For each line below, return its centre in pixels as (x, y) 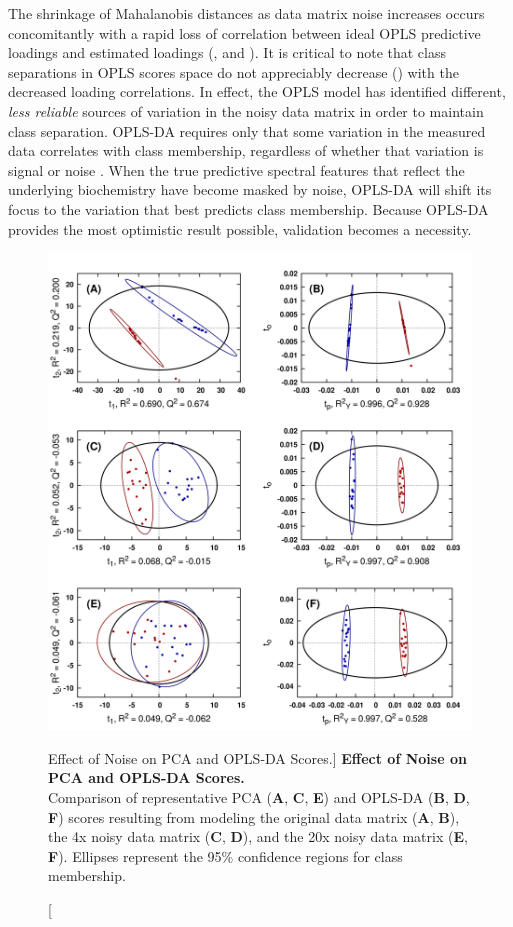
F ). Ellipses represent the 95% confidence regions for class (225, 855)
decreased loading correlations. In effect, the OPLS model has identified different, (257, 91)
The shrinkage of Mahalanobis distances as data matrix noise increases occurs (246, 13)
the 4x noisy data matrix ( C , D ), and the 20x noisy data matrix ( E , (258, 836)
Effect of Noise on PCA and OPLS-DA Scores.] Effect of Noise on (257, 757)
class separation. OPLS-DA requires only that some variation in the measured (247, 130)
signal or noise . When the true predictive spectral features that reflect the (236, 169)
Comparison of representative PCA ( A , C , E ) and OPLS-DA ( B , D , (259, 797)
